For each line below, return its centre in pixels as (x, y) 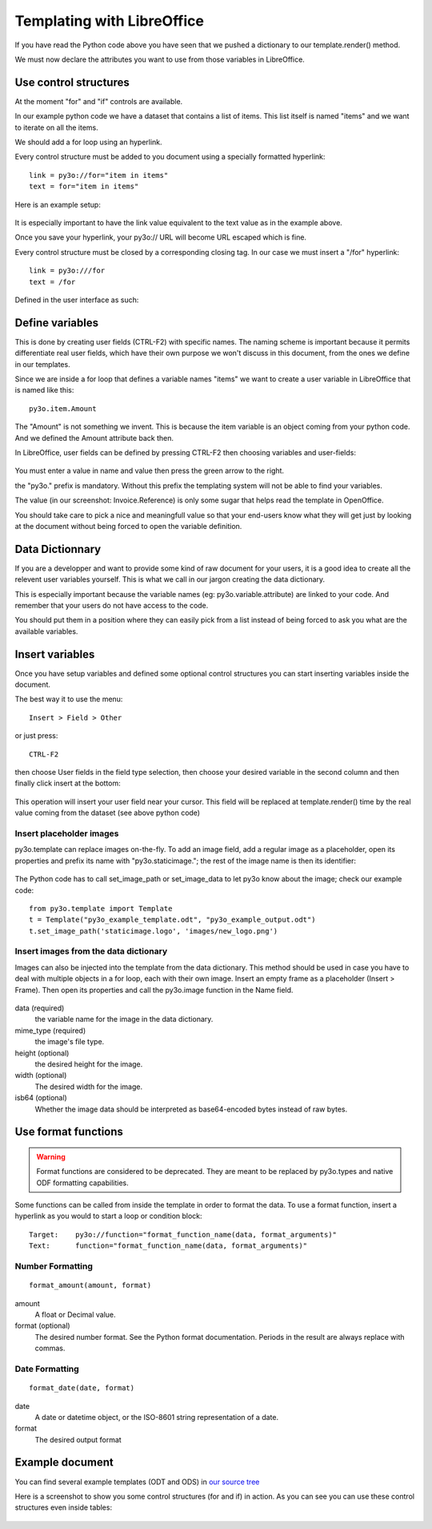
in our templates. (43, 364)
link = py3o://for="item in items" (99, 175)
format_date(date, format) (82, 1388)
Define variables (57, 323)
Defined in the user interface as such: (77, 300)
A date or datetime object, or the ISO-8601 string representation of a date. (157, 1417)
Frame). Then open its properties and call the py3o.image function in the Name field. (154, 990)
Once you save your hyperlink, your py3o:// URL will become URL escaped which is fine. (161, 237)
